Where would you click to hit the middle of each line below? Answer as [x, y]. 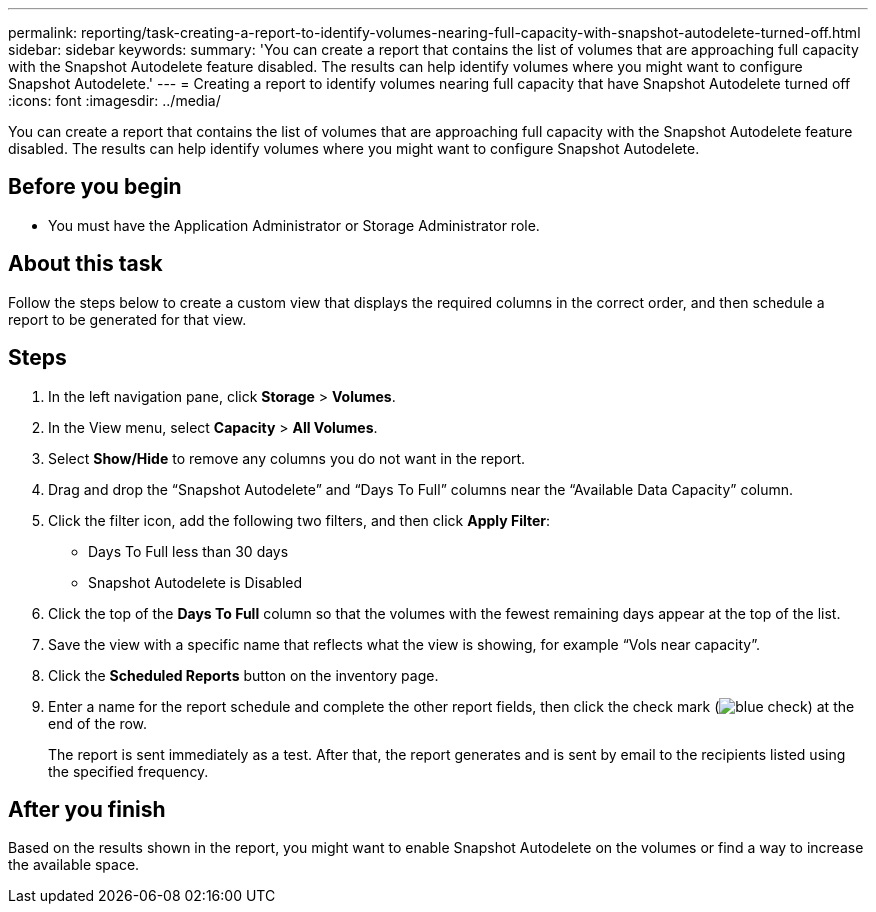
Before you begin [95, 187]
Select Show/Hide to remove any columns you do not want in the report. [287, 458]
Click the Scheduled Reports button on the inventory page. [243, 675]
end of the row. [98, 723]
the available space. [74, 865]
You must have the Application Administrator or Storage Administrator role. [294, 225]
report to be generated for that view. [127, 319]
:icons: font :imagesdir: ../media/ [114, 100]
